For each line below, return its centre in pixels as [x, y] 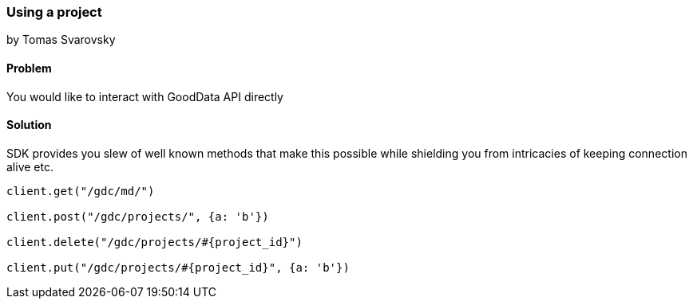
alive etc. [30, 166]
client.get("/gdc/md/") [81, 191]
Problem [29, 68]
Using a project [54, 12]
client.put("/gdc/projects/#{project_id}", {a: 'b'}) [178, 267]
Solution [29, 125]
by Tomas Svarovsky [61, 40]
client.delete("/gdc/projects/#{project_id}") [154, 242]
